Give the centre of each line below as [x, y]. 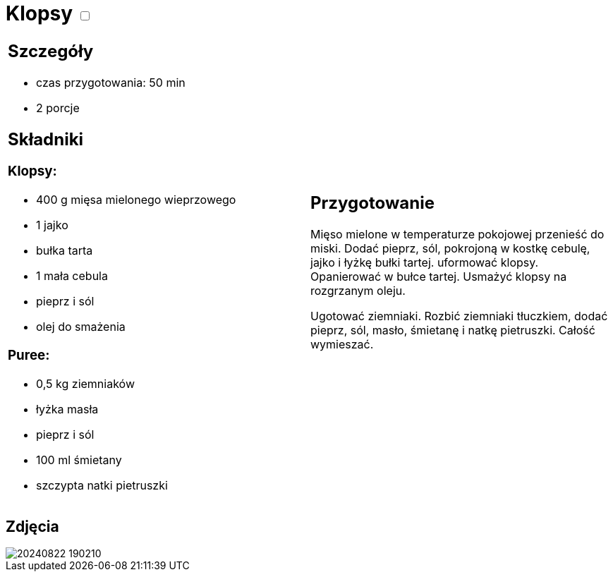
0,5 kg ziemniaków [85, 383]
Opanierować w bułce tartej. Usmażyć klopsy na [439, 277]
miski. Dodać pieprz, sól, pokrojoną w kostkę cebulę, [450, 249]
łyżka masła [67, 409]
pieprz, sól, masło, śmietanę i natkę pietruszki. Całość [453, 330]
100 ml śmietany [79, 460]
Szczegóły [51, 51]
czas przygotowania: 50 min [111, 82]
